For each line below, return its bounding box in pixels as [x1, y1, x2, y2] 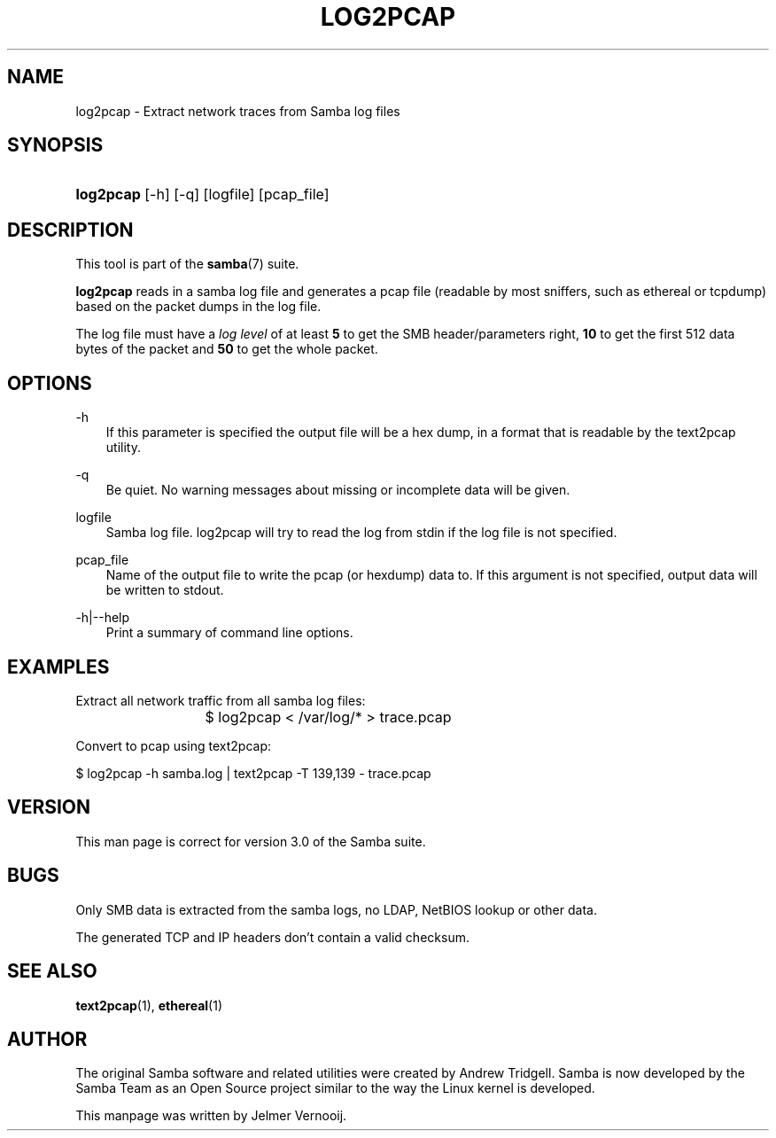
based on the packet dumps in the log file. [75, 299, 322, 315]
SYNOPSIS [7, 134, 104, 157]
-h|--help [75, 610, 130, 626]
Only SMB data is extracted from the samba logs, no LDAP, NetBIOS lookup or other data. [75, 901, 597, 917]
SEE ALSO [7, 960, 97, 983]
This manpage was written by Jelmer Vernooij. [75, 1108, 347, 1124]
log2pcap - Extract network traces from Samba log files [75, 103, 400, 119]
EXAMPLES [7, 655, 110, 678]
